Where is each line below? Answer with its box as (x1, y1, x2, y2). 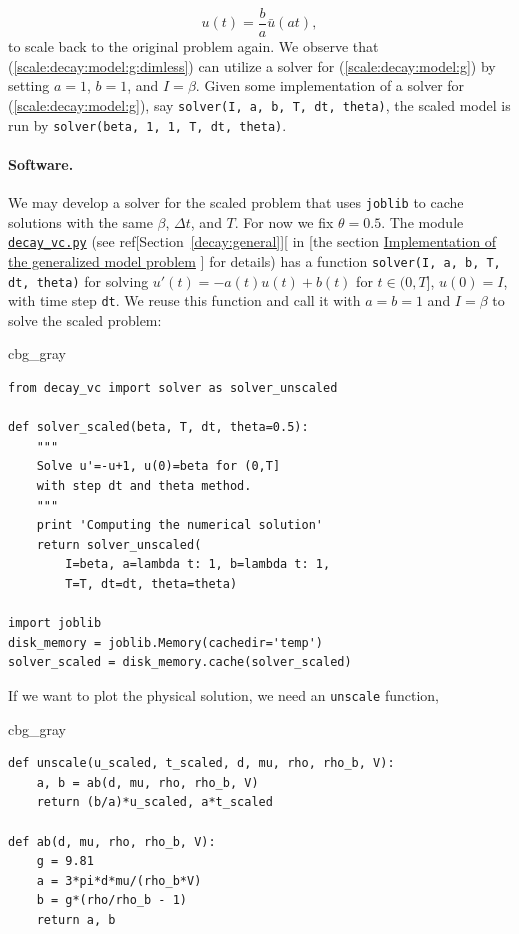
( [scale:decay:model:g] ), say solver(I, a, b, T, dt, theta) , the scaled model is (8, 94, 511, 115)
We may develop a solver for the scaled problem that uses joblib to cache (8, 191, 464, 212)
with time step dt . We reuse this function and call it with (8, 290, 361, 311)
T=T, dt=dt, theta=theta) (65, 576, 238, 591)
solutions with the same (8, 211, 153, 232)
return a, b (36, 912, 116, 927)
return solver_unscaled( (36, 537, 202, 552)
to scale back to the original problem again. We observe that (8, 36, 379, 57)
